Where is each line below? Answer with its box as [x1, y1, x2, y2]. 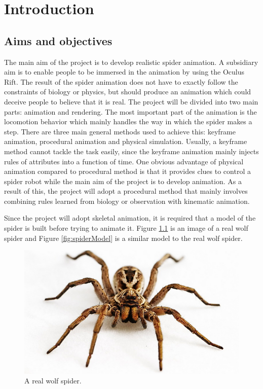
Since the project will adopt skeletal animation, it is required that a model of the [4, 213, 256, 223]
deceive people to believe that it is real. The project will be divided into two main [4, 96, 258, 107]
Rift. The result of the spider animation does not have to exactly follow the [4, 76, 238, 87]
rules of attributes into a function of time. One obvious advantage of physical [4, 156, 244, 166]
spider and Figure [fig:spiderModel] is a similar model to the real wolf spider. [4, 232, 243, 243]
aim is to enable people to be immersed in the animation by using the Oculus [4, 66, 244, 77]
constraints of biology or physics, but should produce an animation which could [4, 86, 251, 97]
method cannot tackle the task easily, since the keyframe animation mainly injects [4, 146, 259, 156]
